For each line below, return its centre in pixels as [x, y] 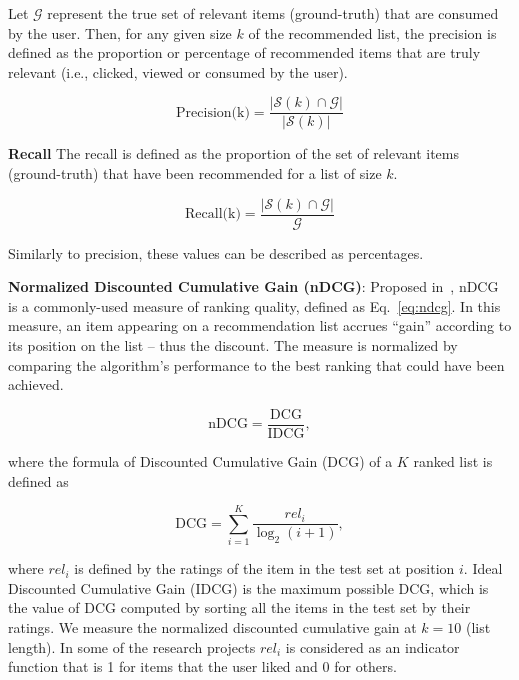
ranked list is [453, 460]
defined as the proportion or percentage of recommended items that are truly [244, 52]
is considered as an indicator [372, 646]
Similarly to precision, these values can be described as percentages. [216, 252]
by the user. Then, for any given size [120, 32]
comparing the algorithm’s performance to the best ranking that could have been [256, 364]
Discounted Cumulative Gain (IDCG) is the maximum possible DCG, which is [248, 587]
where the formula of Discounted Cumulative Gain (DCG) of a [200, 460]
